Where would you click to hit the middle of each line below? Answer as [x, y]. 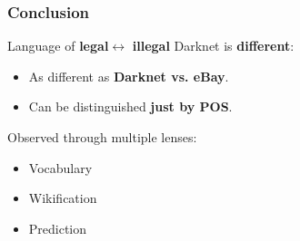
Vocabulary [60, 167]
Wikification [63, 198]
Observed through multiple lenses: [102, 137]
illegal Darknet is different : [213, 46]
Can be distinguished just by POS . [130, 106]
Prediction [58, 228]
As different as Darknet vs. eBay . [129, 76]
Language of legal [58, 46]
